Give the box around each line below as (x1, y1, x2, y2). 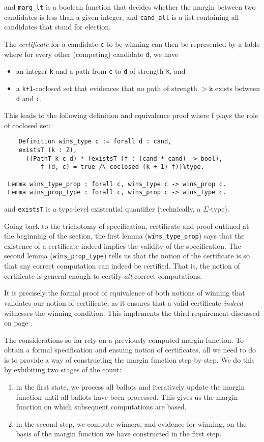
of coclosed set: (4, 120, 51, 130)
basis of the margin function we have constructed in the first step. (16, 428, 222, 439)
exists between (215, 82, 260, 93)
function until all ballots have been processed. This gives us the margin (16, 391, 238, 402)
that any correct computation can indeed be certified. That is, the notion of (4, 260, 240, 271)
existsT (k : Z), (18, 146, 77, 154)
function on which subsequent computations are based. (16, 401, 187, 412)
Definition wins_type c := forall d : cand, (18, 138, 172, 145)
